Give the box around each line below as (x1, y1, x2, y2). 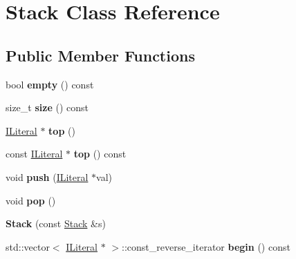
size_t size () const (6, 100, 89, 115)
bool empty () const (6, 77, 94, 91)
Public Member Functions (6, 44, 195, 66)
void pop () (6, 193, 56, 207)
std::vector (6, 239, 50, 253)
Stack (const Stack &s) (6, 216, 106, 231)
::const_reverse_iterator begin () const (121, 239, 290, 253)
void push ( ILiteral (6, 169, 89, 184)
